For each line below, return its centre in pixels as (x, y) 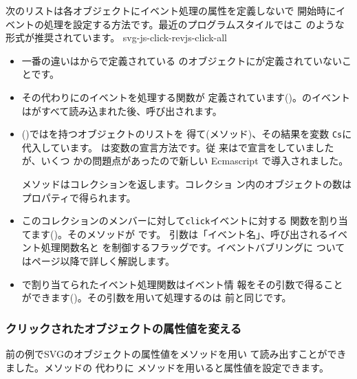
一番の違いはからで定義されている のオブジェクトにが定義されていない (182, 60)
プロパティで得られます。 (79, 197)
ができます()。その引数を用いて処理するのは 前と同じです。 (156, 297)
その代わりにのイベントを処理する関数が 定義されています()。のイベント (186, 97)
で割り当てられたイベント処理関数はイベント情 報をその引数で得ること (182, 284)
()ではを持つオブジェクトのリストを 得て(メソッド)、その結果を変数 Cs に (187, 134)
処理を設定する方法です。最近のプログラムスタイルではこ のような (194, 24)
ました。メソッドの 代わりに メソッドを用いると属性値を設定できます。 (167, 367)
